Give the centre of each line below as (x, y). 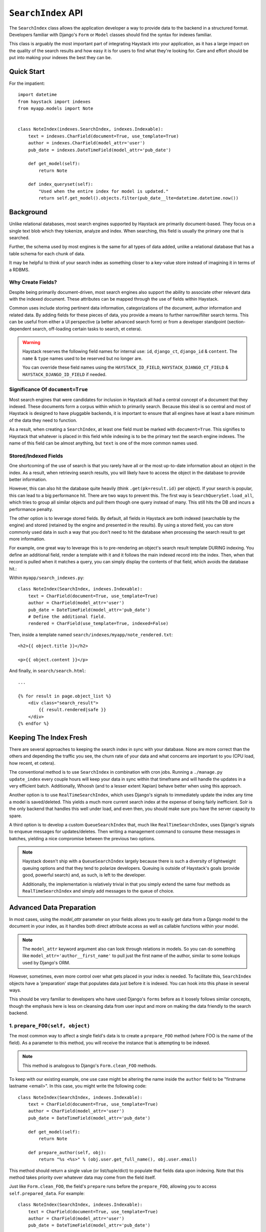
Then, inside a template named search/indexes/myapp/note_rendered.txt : (91, 634)
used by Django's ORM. (46, 962)
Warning (31, 342)
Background (28, 212)
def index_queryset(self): (61, 184)
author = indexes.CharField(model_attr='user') (86, 143)
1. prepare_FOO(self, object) (50, 1026)
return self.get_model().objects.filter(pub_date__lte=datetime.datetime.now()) (139, 198)
